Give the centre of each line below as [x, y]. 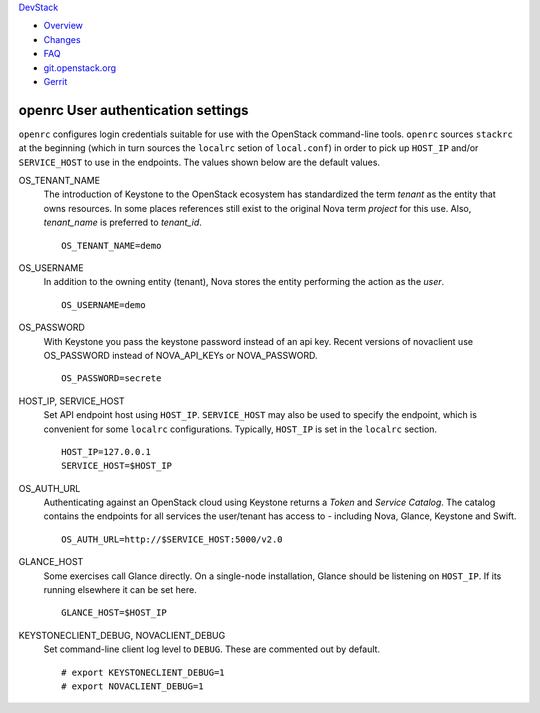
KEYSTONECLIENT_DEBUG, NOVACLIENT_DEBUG [122, 635]
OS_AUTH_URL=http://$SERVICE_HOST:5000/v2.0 [172, 539]
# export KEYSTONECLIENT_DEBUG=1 [143, 672]
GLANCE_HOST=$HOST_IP [114, 613]
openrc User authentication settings [133, 110]
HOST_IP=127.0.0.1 [106, 451]
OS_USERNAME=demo [103, 304]
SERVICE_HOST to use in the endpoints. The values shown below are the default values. [199, 162]
